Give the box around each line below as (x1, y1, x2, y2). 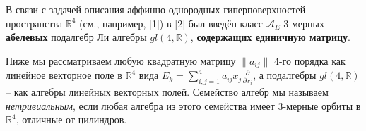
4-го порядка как (273, 53, 346, 68)
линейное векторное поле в (6, 68, 122, 82)
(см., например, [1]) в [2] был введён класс (78, 15, 263, 30)
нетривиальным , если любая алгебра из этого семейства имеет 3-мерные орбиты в (6, 98, 361, 113)
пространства (6, 15, 63, 30)
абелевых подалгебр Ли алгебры (6, 30, 147, 44)
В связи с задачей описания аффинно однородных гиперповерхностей (6, 2, 306, 16)
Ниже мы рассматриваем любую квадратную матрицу (6, 53, 236, 68)
